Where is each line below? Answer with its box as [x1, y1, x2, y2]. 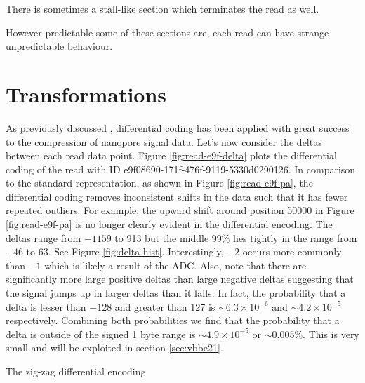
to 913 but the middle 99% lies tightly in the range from [114, 230, 357, 245]
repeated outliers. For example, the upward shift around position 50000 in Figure [6, 203, 354, 217]
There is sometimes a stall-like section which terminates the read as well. [6, 1, 319, 15]
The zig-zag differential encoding [6, 364, 146, 378]
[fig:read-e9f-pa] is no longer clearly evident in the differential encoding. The [6, 217, 333, 231]
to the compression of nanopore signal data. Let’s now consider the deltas [6, 134, 322, 149]
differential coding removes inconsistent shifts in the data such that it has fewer [6, 189, 348, 203]
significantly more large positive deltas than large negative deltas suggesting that [6, 271, 354, 286]
